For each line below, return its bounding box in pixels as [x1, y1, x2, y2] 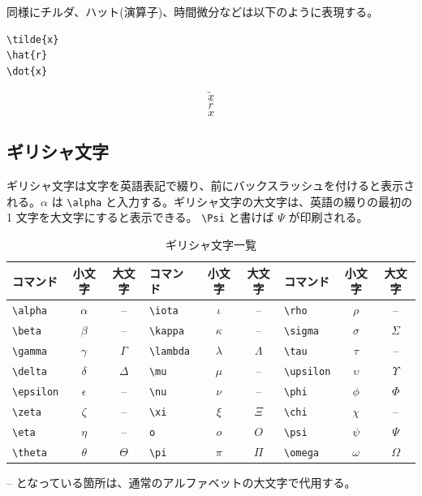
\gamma [12, 345, 47, 357]
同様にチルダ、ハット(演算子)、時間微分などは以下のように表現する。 [6, 3, 379, 19]
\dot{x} [6, 65, 48, 77]
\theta [12, 446, 47, 459]
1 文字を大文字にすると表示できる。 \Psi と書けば [6, 209, 274, 226]
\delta [12, 365, 47, 377]
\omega [284, 446, 319, 459]
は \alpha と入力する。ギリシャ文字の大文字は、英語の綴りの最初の [51, 192, 412, 209]
